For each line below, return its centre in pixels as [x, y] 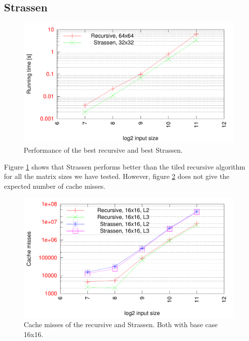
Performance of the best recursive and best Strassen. [103, 150]
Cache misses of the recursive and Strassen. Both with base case [121, 324]
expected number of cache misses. [55, 186]
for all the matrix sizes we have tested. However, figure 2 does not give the [117, 176]
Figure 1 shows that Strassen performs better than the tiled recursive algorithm [125, 166]
